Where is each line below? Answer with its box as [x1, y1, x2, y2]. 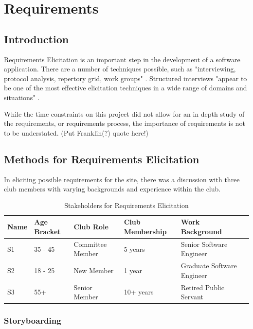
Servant [181, 292, 203, 302]
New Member [73, 265, 114, 275]
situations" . [4, 92, 40, 102]
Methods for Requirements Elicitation [4, 151, 199, 166]
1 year [124, 265, 143, 275]
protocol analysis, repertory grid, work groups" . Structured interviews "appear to [4, 73, 247, 83]
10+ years [124, 287, 154, 297]
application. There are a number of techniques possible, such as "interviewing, [4, 64, 236, 74]
